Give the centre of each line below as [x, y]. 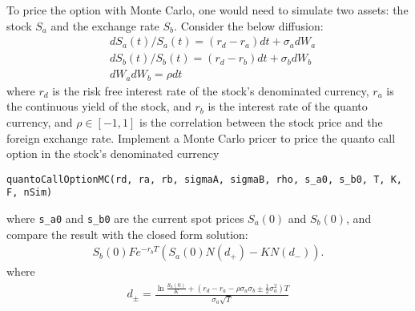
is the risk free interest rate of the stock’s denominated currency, [211, 90]
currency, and [40, 121]
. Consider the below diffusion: [249, 25]
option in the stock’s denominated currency [113, 153]
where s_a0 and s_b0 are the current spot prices [125, 218]
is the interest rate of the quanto [288, 106]
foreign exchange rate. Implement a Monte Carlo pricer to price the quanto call [201, 137]
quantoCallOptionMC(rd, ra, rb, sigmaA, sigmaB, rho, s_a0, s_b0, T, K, [204, 179]
